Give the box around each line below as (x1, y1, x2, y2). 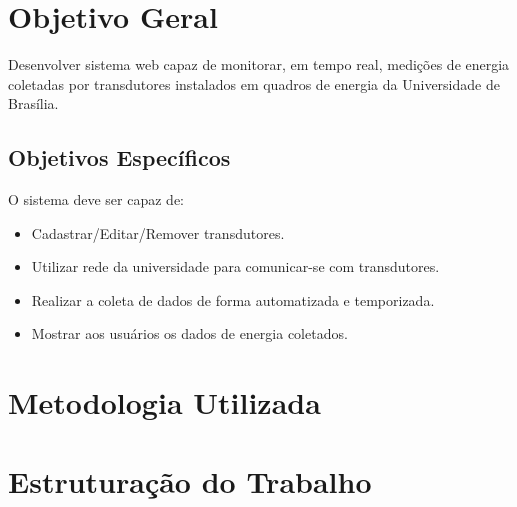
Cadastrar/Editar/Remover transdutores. (31, 222, 285, 243)
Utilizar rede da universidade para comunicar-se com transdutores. (31, 256, 440, 277)
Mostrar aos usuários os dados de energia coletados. (31, 323, 348, 344)
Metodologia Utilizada (8, 382, 321, 423)
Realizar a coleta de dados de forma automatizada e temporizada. (31, 289, 435, 310)
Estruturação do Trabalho (8, 460, 372, 501)
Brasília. (8, 93, 59, 114)
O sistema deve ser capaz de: (8, 189, 184, 210)
